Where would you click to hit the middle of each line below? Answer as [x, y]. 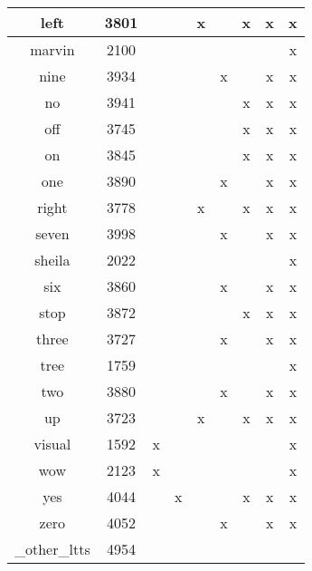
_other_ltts [52, 549]
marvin [52, 49]
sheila [52, 260]
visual [52, 444]
